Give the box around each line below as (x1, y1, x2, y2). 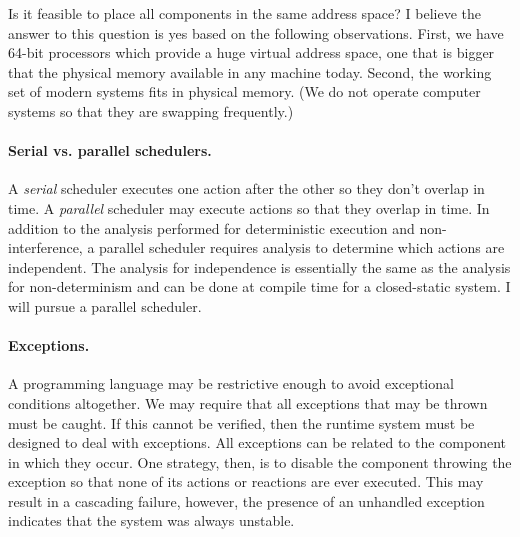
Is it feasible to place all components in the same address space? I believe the (8, 3, 481, 23)
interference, (8, 237, 83, 258)
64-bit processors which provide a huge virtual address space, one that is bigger (8, 42, 495, 63)
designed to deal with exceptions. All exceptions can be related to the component (8, 432, 507, 453)
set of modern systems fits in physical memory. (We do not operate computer (8, 81, 481, 102)
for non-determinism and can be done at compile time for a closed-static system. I (8, 276, 511, 297)
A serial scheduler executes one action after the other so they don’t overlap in (8, 178, 485, 199)
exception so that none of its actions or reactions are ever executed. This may (8, 471, 484, 492)
